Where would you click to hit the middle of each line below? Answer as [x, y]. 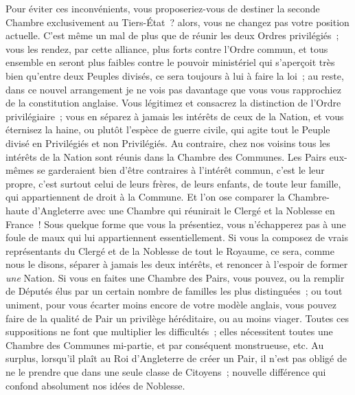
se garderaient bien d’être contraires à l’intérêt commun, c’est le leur [181, 170]
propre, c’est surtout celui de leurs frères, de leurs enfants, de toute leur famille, [173, 183]
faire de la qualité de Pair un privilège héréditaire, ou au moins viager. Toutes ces [177, 318]
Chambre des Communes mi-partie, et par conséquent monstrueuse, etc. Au [165, 345]
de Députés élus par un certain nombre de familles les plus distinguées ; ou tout [174, 291]
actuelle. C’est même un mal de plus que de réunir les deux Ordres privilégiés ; [172, 35]
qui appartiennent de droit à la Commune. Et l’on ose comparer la [145, 197]
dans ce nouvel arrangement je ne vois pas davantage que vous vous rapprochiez [173, 89]
